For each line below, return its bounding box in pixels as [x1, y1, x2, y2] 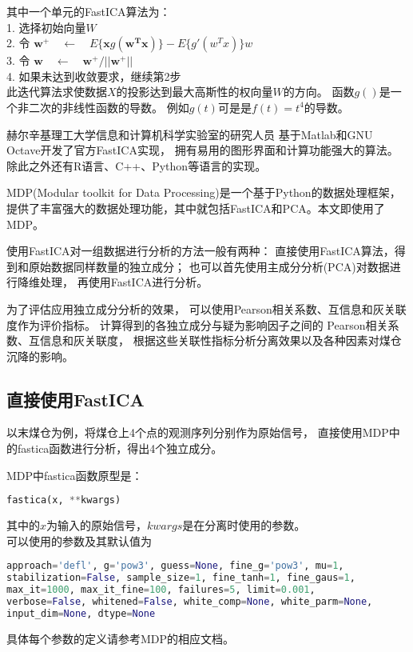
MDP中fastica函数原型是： [6, 466, 143, 483]
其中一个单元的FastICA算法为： [6, 3, 171, 19]
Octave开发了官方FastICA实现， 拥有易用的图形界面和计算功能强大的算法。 [6, 142, 399, 158]
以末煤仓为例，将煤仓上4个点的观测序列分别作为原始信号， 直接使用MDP [6, 424, 389, 441]
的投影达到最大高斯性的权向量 [116, 83, 273, 100]
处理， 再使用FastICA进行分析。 [39, 274, 208, 290]
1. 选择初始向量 [6, 18, 86, 35]
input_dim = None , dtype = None [6, 607, 156, 619]
